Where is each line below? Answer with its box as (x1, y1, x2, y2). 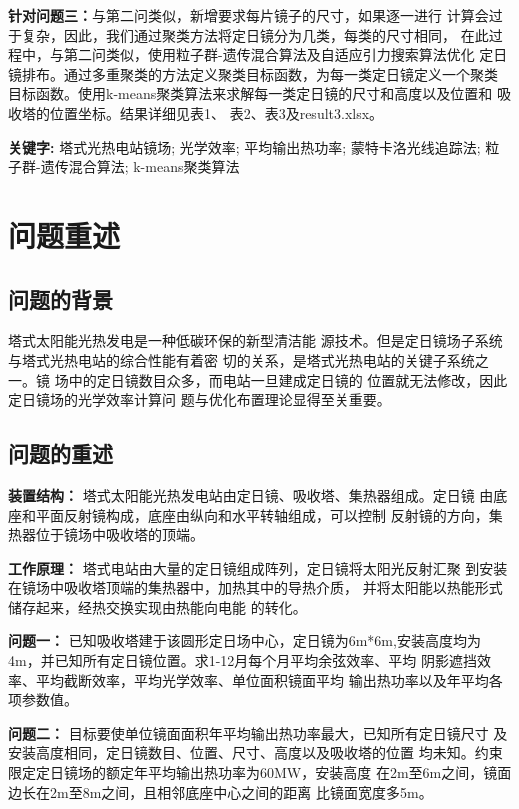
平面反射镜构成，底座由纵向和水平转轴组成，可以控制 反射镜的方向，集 (35, 504, 503, 525)
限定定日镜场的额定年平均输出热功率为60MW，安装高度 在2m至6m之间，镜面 (8, 762, 512, 783)
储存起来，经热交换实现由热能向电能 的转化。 (8, 596, 307, 617)
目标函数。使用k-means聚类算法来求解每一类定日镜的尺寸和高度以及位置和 (8, 83, 493, 104)
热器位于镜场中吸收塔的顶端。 (8, 524, 204, 545)
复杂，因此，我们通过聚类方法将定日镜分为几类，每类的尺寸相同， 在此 (21, 24, 489, 45)
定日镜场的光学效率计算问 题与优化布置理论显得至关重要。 (8, 389, 391, 410)
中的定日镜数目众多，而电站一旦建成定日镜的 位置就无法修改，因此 (68, 369, 508, 390)
